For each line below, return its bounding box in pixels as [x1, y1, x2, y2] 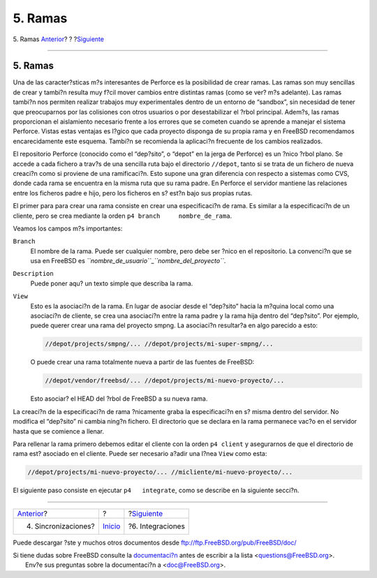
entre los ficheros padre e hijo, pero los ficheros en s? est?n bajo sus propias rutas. [13, 188, 253, 197]
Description [13, 269, 54, 278]
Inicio [102, 521, 121, 531]
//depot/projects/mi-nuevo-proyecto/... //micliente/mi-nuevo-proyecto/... [27, 468, 293, 476]
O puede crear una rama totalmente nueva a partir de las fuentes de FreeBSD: [30, 358, 255, 366]
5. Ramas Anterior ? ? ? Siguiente [13, 35, 105, 43]
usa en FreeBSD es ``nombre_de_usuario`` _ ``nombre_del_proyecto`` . [30, 257, 226, 265]
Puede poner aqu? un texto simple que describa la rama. [30, 279, 193, 288]
